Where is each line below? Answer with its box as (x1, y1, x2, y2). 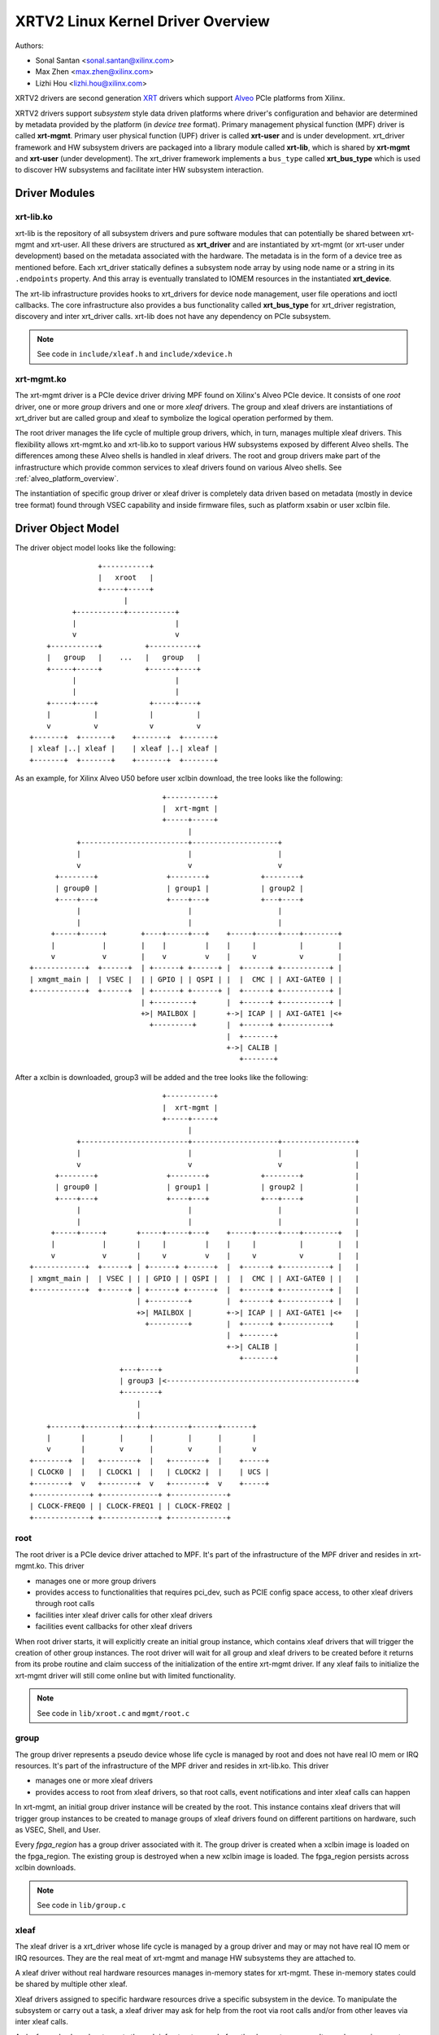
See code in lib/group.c (37, 1900, 126, 1910)
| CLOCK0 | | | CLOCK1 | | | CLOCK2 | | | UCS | (29, 1468, 270, 1477)
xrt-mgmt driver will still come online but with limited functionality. (15, 1670, 236, 1680)
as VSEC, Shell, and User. (15, 1825, 101, 1835)
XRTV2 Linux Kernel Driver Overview (15, 12, 270, 30)
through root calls (35, 1599, 95, 1608)
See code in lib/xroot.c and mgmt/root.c (37, 1708, 190, 1718)
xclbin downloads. (15, 1862, 76, 1872)
